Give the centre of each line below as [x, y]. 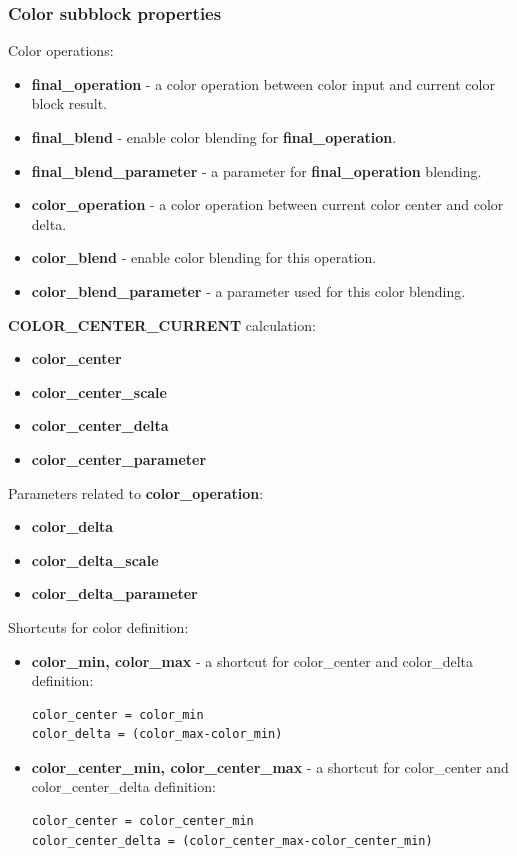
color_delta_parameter [114, 593]
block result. [69, 103]
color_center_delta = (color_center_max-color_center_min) [232, 840]
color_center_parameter [119, 458]
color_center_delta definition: [123, 786]
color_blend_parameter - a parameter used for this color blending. [248, 290]
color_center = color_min [117, 714]
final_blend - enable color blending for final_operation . [214, 137]
